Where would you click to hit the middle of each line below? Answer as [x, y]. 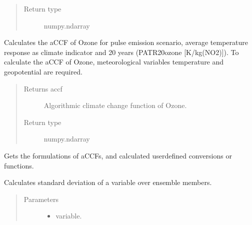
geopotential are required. [43, 71]
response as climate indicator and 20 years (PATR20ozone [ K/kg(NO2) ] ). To [121, 52]
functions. [19, 165]
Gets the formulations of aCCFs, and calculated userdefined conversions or [118, 155]
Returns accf [43, 88]
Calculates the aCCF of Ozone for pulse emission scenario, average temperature [126, 42]
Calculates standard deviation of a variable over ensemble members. [108, 182]
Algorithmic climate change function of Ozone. [115, 105]
